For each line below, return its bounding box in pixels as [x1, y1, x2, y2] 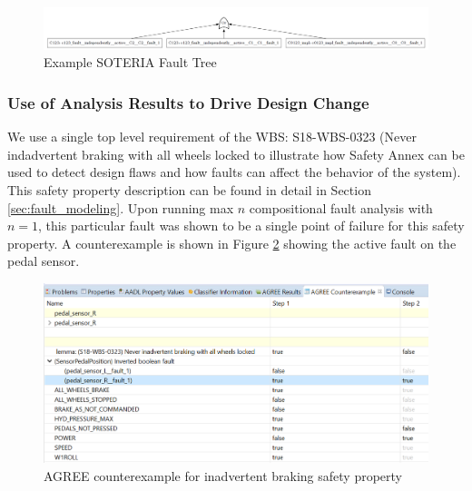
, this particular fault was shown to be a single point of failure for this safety [38, 216, 465, 235]
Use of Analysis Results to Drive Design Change [7, 91, 369, 113]
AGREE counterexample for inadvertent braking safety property [44, 466, 402, 485]
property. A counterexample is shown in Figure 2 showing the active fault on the [7, 233, 457, 252]
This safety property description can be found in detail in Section [7, 180, 371, 199]
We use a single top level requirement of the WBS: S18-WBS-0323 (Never [7, 127, 417, 146]
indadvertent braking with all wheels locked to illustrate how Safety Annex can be [7, 144, 465, 163]
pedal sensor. [7, 251, 80, 270]
